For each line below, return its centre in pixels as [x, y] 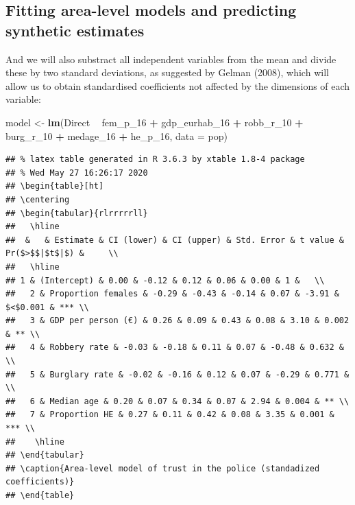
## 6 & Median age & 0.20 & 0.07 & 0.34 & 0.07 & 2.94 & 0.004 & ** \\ [177, 401]
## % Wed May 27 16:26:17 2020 [77, 173]
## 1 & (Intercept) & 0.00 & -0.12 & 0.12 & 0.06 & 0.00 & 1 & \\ [165, 280]
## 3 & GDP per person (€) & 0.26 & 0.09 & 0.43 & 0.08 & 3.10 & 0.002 [177, 321]
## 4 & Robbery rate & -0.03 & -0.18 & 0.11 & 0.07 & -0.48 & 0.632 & [175, 348]
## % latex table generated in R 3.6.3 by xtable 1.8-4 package [155, 160]
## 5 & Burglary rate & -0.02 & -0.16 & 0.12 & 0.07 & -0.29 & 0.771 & [177, 374]
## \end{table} [40, 495]
